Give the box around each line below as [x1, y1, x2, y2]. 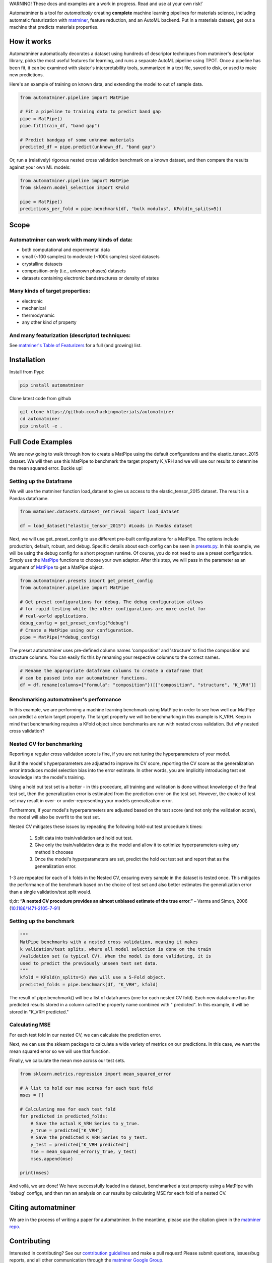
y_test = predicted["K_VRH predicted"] [30, 1142, 129, 1147]
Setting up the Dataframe [9, 477, 73, 484]
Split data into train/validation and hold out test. [34, 835, 133, 841]
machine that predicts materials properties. [9, 24, 99, 30]
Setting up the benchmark [9, 917, 75, 925]
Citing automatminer [9, 1203, 76, 1212]
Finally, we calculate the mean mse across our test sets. [9, 1057, 125, 1063]
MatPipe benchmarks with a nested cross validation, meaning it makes [20, 939, 198, 945]
